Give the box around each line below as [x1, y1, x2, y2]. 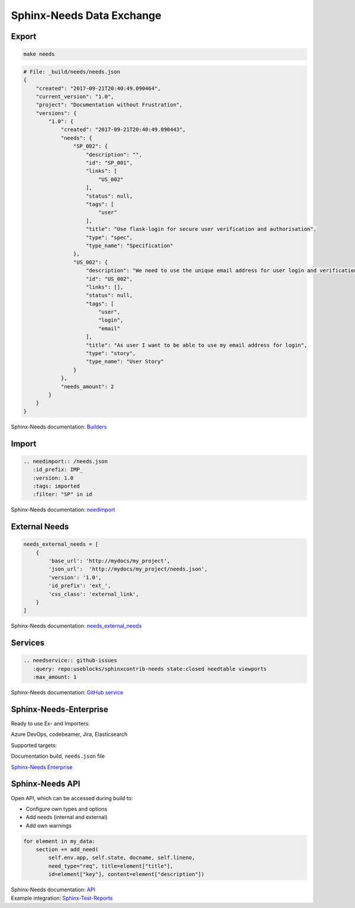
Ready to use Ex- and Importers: [11, 720, 90, 727]
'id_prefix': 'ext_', [48, 582, 111, 589]
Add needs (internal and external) [25, 814, 108, 821]
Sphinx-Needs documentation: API [11, 886, 96, 893]
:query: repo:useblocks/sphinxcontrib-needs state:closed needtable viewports [33, 665, 267, 672]
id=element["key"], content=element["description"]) [48, 871, 205, 878]
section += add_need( [35, 846, 99, 853]
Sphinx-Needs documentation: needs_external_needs [11, 622, 142, 630]
